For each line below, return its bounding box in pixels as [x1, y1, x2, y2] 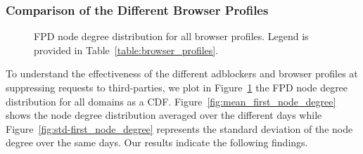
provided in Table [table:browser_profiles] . [34, 42, 219, 57]
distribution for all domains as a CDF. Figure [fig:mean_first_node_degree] [6, 94, 336, 108]
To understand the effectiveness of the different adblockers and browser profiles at [6, 66, 358, 81]
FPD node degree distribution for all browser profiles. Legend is [34, 29, 309, 44]
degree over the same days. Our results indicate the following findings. [6, 135, 308, 150]
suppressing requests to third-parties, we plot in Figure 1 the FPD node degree [6, 80, 348, 94]
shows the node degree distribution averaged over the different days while [6, 108, 322, 122]
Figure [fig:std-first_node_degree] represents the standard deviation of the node [6, 121, 353, 136]
